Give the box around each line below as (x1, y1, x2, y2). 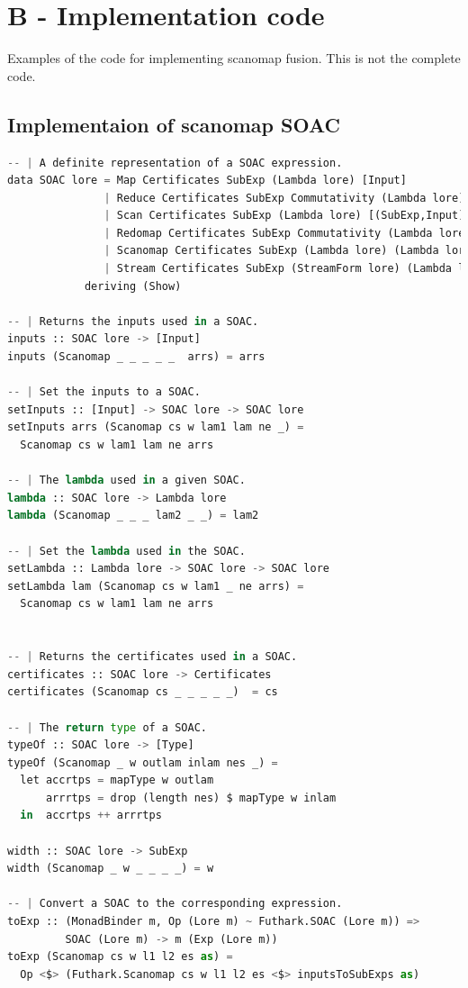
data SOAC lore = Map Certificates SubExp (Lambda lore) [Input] (7, 174, 407, 187)
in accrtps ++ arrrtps (20, 809, 162, 822)
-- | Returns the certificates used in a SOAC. (7, 650, 298, 664)
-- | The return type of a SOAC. (7, 721, 207, 734)
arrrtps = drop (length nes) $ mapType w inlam (45, 791, 337, 804)
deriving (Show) (84, 279, 182, 293)
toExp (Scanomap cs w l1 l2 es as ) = (7, 950, 233, 964)
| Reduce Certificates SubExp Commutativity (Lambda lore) (103, 191, 465, 204)
